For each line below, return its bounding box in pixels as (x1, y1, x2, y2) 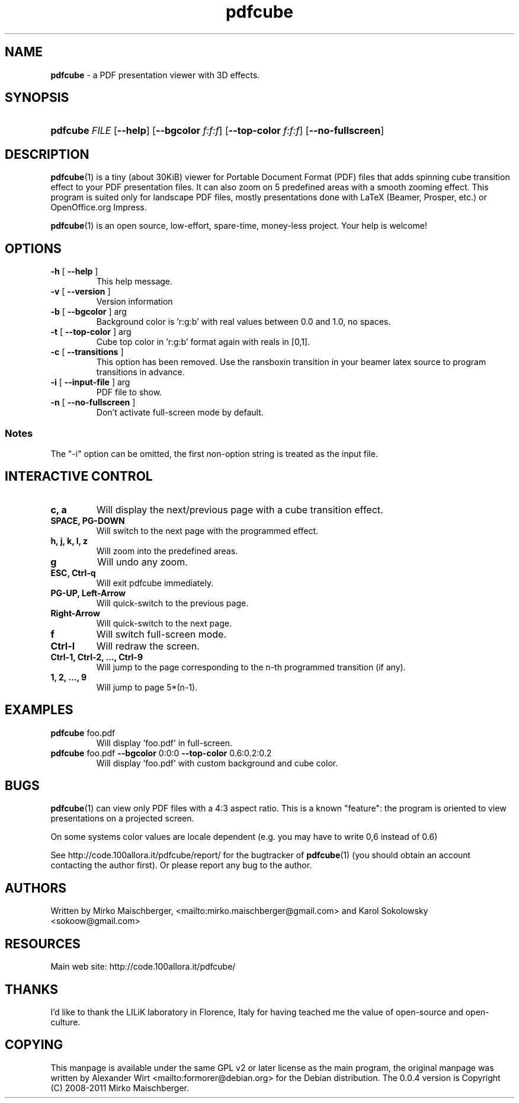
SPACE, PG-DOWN (50, 515, 125, 526)
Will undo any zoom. (97, 555, 188, 568)
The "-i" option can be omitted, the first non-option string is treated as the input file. (50, 448, 378, 459)
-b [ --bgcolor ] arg (50, 306, 127, 317)
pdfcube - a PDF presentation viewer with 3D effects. (50, 69, 260, 80)
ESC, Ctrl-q (50, 567, 96, 578)
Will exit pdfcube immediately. (96, 577, 214, 588)
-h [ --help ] (50, 266, 98, 277)
